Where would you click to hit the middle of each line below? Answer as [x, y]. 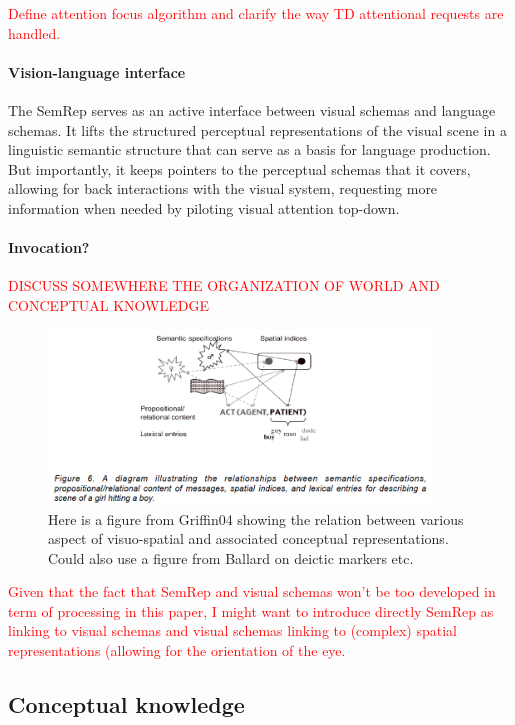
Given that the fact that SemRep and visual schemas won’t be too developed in [252, 591]
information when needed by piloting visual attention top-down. [204, 207]
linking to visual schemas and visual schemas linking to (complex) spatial [232, 630]
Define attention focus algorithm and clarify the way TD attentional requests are [256, 13]
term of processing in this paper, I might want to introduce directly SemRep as [251, 610]
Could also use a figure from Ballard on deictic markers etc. [231, 557]
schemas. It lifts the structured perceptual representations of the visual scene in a [257, 129]
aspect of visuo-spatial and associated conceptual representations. [248, 538]
